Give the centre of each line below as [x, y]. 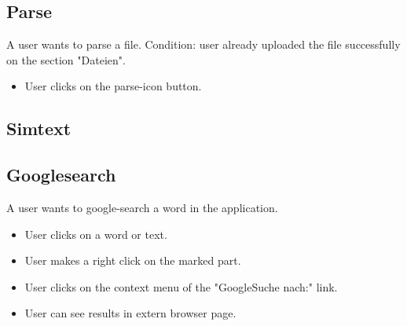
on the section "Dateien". [66, 59]
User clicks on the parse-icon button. [113, 86]
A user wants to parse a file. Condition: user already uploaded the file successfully [203, 44]
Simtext [39, 128]
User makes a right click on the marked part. [133, 260]
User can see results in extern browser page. [130, 313]
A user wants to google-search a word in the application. [142, 207]
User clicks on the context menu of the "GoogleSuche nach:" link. [181, 286]
